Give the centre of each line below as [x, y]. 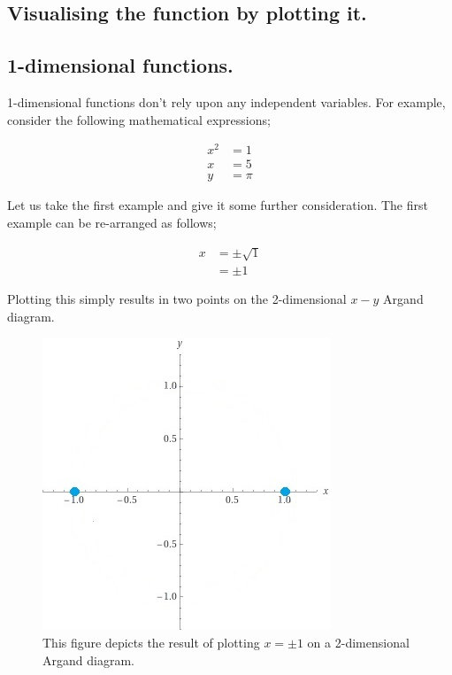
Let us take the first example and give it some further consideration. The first [218, 205]
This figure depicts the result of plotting [151, 642]
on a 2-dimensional [358, 642]
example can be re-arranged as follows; [112, 222]
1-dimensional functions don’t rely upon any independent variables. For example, [226, 101]
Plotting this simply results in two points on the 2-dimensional [177, 299]
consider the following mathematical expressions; [139, 119]
